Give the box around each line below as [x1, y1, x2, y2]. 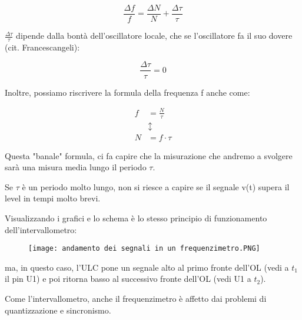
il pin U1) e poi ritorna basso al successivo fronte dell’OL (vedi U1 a [5, 272, 251, 285]
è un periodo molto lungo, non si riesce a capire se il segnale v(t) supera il [22, 180, 290, 193]
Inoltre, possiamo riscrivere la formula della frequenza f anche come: [5, 86, 250, 98]
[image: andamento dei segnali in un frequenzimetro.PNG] [28, 244, 260, 253]
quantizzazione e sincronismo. [5, 304, 111, 316]
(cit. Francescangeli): [5, 41, 80, 53]
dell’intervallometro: [5, 223, 77, 235]
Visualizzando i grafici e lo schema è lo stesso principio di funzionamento [5, 211, 267, 224]
